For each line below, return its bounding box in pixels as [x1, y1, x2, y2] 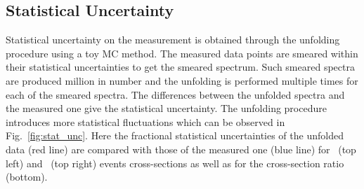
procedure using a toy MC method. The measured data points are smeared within [6, 45, 358, 60]
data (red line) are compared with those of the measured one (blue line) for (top [6, 141, 356, 156]
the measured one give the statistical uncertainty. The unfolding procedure [6, 101, 327, 115]
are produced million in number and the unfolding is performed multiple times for [6, 73, 358, 87]
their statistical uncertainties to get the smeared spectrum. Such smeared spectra [6, 59, 355, 74]
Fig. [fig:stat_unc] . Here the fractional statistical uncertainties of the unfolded [6, 128, 344, 143]
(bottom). [6, 169, 48, 184]
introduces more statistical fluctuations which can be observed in [6, 114, 285, 129]
